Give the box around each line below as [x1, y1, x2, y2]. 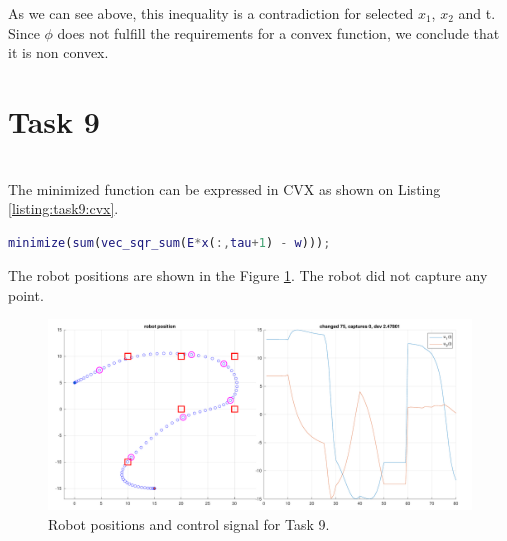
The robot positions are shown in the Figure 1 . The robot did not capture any [8, 265, 488, 286]
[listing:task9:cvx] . [8, 198, 119, 219]
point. [8, 284, 44, 305]
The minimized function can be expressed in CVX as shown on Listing [8, 178, 441, 199]
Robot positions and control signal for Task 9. [48, 513, 330, 534]
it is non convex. [8, 42, 109, 63]
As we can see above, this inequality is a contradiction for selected [8, 3, 414, 23]
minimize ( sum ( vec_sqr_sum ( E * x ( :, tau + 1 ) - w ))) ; [8, 235, 331, 250]
